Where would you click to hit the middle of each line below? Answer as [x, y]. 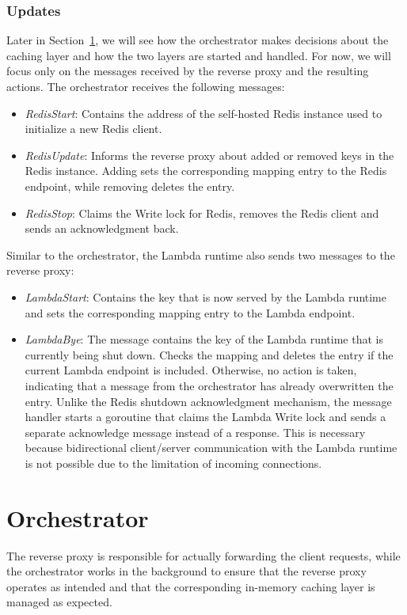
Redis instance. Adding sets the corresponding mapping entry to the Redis [206, 171]
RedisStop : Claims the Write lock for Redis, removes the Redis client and [202, 213]
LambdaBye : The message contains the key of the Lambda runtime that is [204, 339]
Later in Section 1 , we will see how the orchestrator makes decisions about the [198, 40]
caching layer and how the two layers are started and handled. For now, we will [199, 55]
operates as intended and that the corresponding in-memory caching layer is [191, 586]
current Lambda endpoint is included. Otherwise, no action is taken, [191, 370]
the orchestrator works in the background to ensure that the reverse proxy [186, 571]
